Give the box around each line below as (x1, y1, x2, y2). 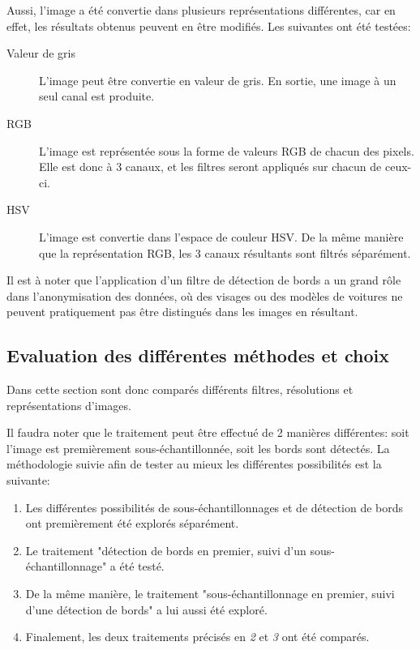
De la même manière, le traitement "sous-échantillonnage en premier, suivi (25, 585, 395, 602)
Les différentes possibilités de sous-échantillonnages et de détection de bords (25, 498, 404, 515)
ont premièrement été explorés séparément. (25, 515, 239, 532)
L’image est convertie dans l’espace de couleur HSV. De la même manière (39, 228, 404, 245)
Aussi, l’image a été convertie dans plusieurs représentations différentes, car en (6, 2, 396, 18)
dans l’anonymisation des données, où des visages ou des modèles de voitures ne (6, 287, 403, 304)
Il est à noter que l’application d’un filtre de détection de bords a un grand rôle (6, 272, 401, 289)
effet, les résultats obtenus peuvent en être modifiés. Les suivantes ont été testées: (6, 17, 411, 34)
